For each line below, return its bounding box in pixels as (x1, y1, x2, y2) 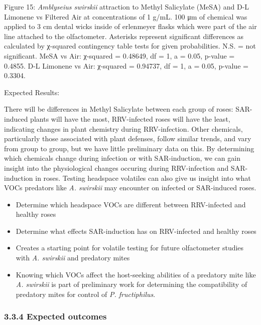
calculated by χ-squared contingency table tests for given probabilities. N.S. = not (4, 41, 256, 51)
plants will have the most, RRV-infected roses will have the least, (30, 113, 230, 124)
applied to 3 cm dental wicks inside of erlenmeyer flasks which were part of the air (4, 21, 257, 32)
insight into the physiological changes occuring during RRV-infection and (4, 162, 229, 173)
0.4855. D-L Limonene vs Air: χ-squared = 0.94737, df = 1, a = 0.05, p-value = (4, 60, 248, 71)
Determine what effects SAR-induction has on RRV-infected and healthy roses (16, 225, 256, 236)
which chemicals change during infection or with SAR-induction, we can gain (4, 153, 240, 163)
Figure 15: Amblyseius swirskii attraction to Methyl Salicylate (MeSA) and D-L (4, 2, 249, 12)
